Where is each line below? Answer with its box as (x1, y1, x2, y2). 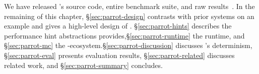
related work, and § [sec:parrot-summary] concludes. (4, 59, 163, 70)
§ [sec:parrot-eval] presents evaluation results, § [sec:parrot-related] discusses (4, 49, 235, 60)
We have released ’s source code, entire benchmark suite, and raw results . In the (4, 1, 255, 11)
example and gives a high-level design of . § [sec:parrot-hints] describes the (4, 20, 232, 31)
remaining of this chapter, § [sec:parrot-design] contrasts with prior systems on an (4, 10, 254, 21)
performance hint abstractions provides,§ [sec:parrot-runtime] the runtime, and (4, 30, 245, 40)
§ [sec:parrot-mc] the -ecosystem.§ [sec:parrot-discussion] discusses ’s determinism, (4, 40, 252, 50)
